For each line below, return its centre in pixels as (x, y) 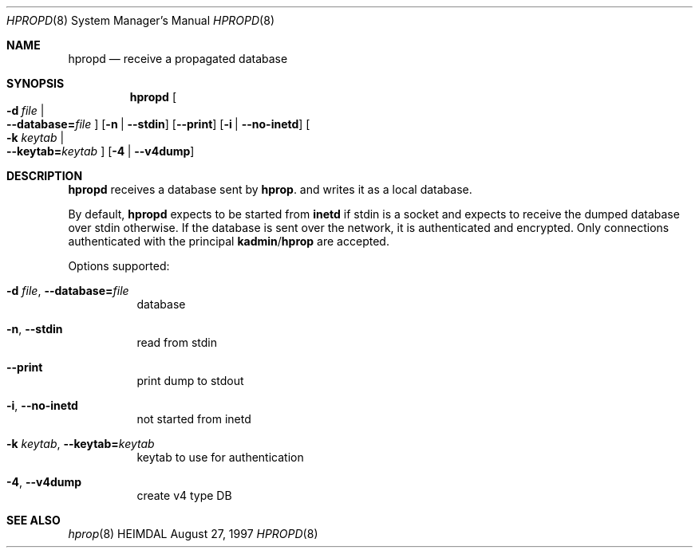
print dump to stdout (190, 381)
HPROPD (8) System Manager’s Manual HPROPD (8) (140, 20)
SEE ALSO (34, 520)
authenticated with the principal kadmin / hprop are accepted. (229, 241)
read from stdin (177, 342)
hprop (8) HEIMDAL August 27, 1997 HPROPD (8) (193, 534)
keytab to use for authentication (220, 457)
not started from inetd (194, 419)
